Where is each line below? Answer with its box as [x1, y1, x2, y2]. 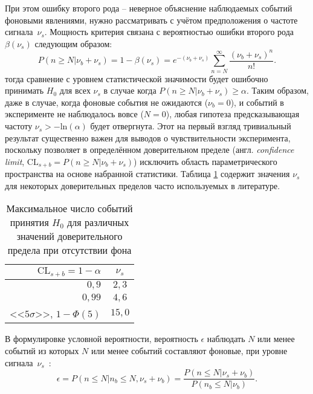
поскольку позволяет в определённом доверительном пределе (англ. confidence [5, 143, 294, 156]
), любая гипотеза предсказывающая [166, 108, 300, 120]
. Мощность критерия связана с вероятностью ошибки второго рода [44, 25, 294, 38]
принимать [5, 84, 44, 97]
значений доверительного [16, 229, 123, 244]
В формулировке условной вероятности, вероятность [5, 332, 198, 345]
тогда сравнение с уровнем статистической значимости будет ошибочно [5, 72, 268, 85]
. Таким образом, [246, 84, 309, 97]
